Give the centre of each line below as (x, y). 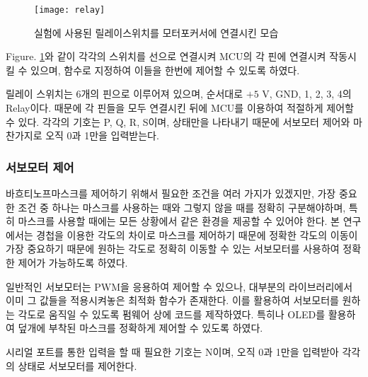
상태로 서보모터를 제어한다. (77, 365)
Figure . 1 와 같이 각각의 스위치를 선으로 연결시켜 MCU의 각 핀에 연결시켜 (166, 56)
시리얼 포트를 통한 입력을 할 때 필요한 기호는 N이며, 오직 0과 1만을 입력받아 (172, 351)
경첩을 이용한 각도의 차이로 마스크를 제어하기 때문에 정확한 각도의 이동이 (197, 234)
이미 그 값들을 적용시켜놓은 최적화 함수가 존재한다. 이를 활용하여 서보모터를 (172, 300)
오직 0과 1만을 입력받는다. (102, 135)
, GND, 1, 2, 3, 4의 (310, 94)
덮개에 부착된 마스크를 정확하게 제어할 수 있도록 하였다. (140, 328)
